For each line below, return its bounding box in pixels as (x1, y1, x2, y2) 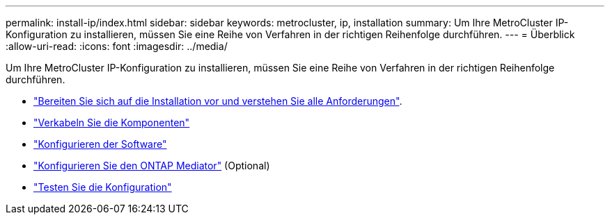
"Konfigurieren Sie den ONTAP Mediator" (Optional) (33, 160, 270, 171)
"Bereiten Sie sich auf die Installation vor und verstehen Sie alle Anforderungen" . (33, 95, 402, 107)
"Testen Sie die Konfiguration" (33, 181, 172, 193)
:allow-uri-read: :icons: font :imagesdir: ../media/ (6, 40, 228, 52)
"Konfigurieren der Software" (33, 138, 167, 150)
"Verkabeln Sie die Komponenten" (33, 117, 190, 128)
